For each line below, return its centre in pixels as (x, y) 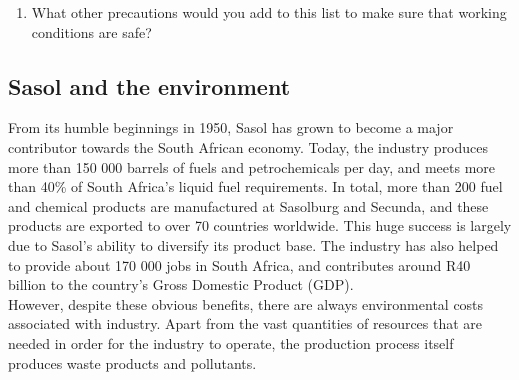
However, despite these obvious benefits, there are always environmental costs (246, 303)
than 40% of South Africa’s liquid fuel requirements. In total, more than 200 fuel (255, 186)
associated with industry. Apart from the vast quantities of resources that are (245, 323)
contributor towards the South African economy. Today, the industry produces (248, 146)
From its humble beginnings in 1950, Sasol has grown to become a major (231, 127)
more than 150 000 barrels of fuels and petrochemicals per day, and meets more (252, 166)
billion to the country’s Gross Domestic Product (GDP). (181, 284)
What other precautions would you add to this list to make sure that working (269, 12)
